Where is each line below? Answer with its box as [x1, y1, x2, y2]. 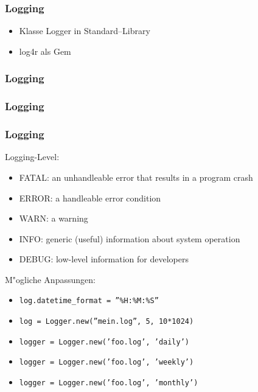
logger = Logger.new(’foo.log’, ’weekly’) [19, 358, 194, 367]
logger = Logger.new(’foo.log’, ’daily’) [19, 337, 189, 346]
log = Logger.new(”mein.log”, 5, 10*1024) [19, 317, 194, 326]
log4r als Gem [19, 44, 71, 57]
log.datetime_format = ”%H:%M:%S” [19, 296, 159, 306]
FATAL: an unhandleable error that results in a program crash [19, 170, 253, 183]
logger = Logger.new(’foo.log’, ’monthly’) [19, 379, 198, 388]
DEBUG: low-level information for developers [19, 253, 189, 265]
